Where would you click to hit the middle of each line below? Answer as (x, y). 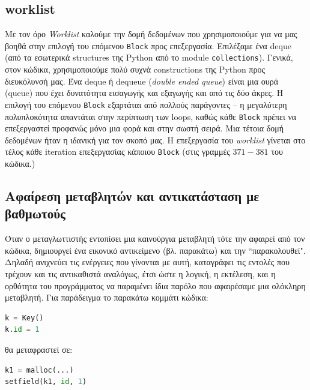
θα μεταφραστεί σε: (39, 349)
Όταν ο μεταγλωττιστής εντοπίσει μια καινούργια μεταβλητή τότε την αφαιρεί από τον (155, 238)
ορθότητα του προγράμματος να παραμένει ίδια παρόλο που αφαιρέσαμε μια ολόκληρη (155, 285)
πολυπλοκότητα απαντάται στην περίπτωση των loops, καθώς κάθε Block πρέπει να (151, 116)
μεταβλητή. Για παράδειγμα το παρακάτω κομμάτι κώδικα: (107, 297)
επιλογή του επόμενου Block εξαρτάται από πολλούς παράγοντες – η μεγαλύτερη (146, 104)
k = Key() (24, 318)
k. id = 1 (22, 330)
